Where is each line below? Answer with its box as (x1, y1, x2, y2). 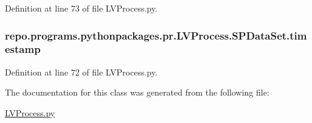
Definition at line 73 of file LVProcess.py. (5, 2, 158, 14)
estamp (5, 41, 41, 57)
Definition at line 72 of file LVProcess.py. (5, 65, 158, 78)
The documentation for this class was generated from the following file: (5, 86, 269, 99)
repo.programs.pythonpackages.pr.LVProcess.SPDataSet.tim (5, 27, 307, 43)
